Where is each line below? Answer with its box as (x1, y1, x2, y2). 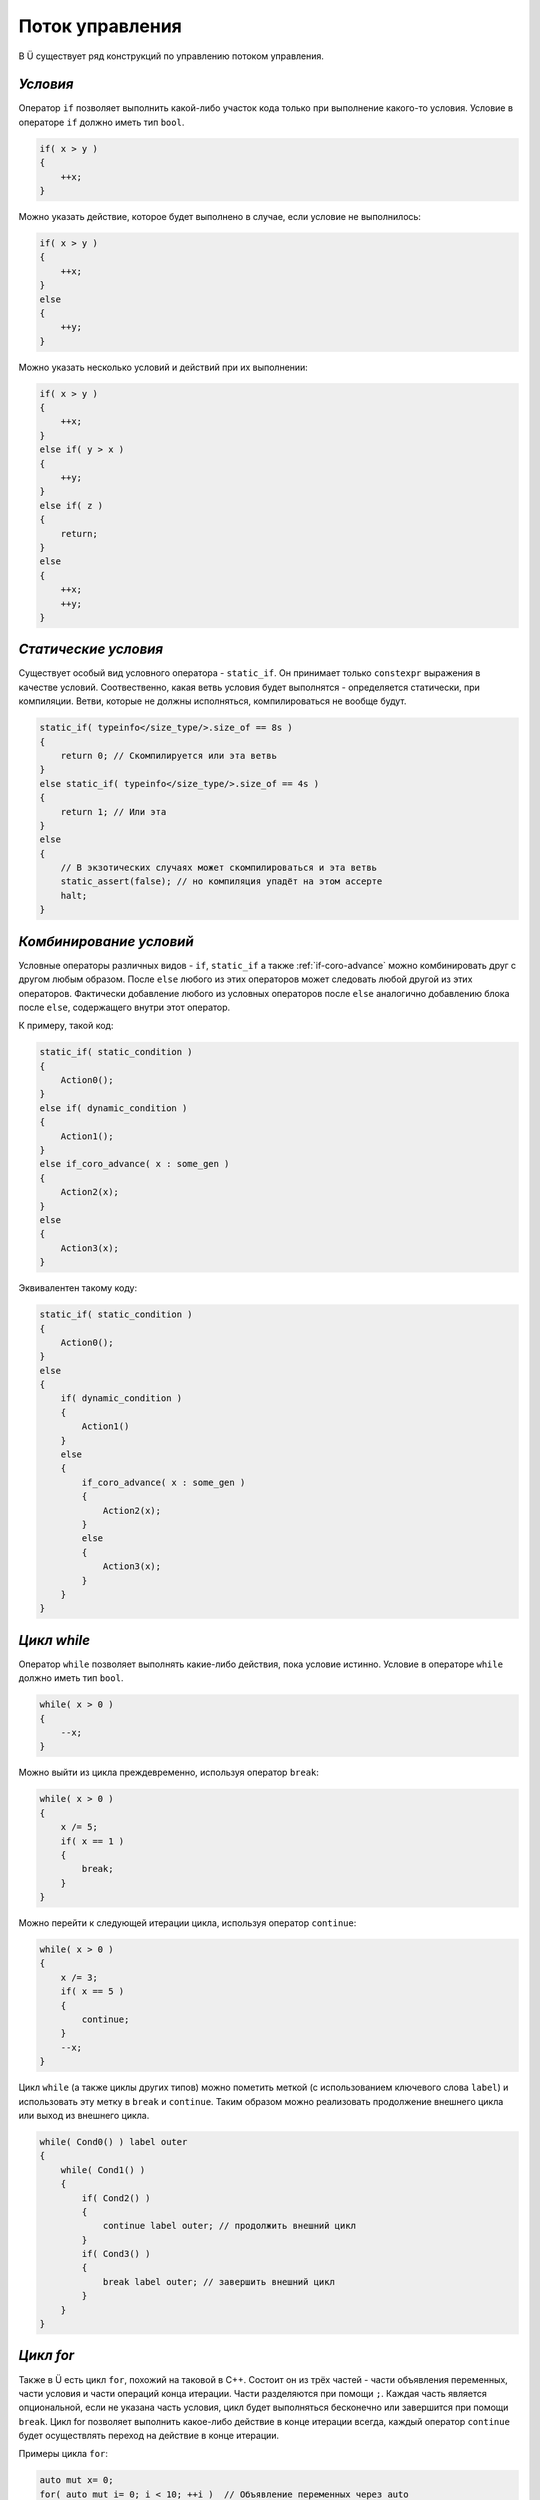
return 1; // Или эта (60, 806, 167, 817)
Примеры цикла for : (18, 2448, 109, 2460)
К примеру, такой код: (18, 1020, 114, 1032)
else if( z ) (39, 500, 104, 511)
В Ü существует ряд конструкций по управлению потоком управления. (18, 50, 325, 62)
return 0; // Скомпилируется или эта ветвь (60, 750, 277, 761)
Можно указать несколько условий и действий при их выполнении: (18, 361, 309, 373)
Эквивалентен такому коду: (18, 1282, 138, 1294)
